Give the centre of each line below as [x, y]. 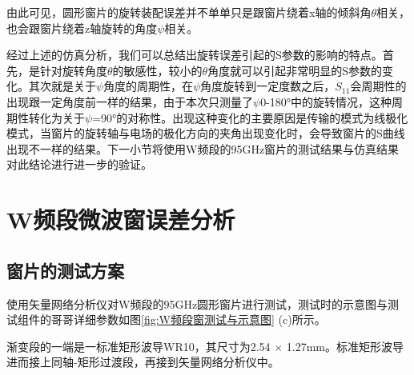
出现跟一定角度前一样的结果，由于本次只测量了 [130, 101]
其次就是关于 [62, 86]
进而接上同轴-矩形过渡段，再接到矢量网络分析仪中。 [143, 362]
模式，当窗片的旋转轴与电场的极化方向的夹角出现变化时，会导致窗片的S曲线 [206, 133]
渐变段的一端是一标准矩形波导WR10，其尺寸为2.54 [139, 346]
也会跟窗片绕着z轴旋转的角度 [82, 28]
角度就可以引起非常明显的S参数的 [295, 70]
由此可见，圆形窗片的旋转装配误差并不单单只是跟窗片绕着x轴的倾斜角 [189, 12]
